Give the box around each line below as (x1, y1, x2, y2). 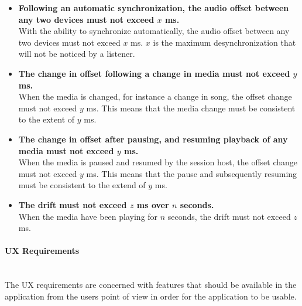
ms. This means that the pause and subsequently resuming (86, 167, 297, 179)
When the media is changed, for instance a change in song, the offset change (18, 90, 292, 103)
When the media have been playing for (18, 210, 158, 222)
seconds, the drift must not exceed (167, 210, 291, 222)
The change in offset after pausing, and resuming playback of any (18, 132, 288, 145)
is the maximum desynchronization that (153, 36, 296, 48)
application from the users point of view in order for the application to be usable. (5, 290, 297, 302)
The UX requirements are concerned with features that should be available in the (5, 278, 297, 291)
